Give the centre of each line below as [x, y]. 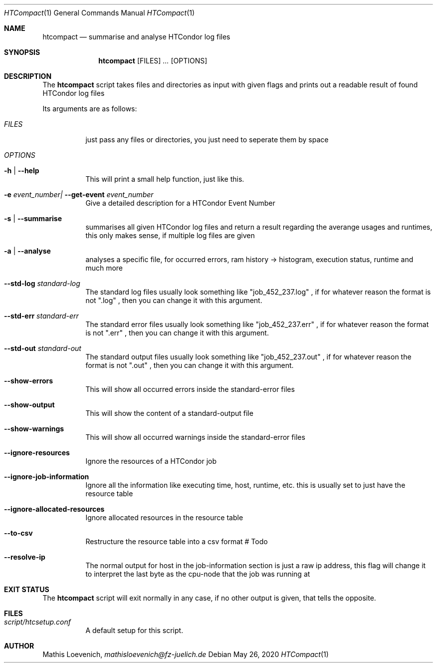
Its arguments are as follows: [90, 109]
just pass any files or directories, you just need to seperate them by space [207, 140]
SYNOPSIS [22, 52]
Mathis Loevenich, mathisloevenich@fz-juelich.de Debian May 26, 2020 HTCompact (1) [186, 654]
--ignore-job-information [47, 477]
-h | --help [22, 170]
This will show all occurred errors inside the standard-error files [190, 389]
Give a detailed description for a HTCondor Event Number [180, 203]
